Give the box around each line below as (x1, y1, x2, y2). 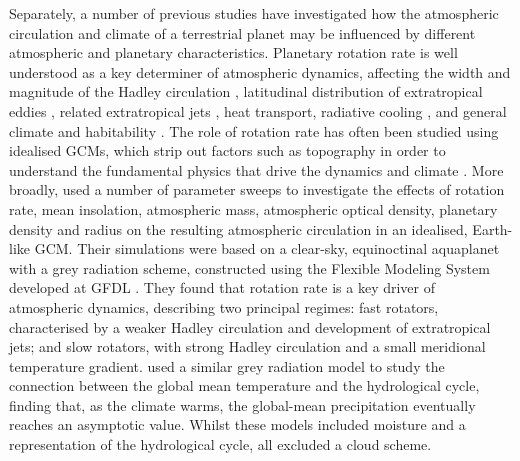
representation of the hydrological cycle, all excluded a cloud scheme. (9, 434, 432, 455)
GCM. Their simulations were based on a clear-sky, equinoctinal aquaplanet (34, 238, 500, 259)
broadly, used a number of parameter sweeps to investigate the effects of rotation (9, 179, 505, 200)
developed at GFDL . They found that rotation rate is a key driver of (9, 277, 435, 298)
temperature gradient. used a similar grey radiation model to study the (9, 355, 445, 376)
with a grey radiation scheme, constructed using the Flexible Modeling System (9, 257, 490, 278)
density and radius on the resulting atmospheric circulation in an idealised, (9, 218, 468, 239)
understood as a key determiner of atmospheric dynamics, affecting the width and (9, 61, 511, 82)
